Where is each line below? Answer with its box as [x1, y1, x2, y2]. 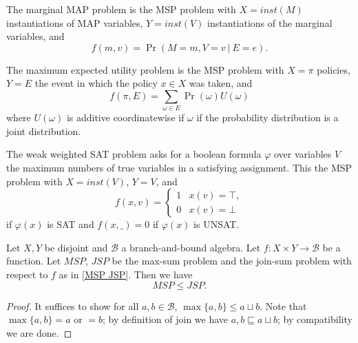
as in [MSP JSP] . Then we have [59, 267, 193, 282]
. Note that [260, 298, 307, 313]
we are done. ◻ [6, 325, 72, 340]
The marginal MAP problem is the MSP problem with [6, 2, 236, 16]
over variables [273, 147, 332, 161]
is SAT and [47, 217, 94, 231]
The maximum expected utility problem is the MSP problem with [6, 62, 284, 76]
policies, [317, 62, 350, 76]
